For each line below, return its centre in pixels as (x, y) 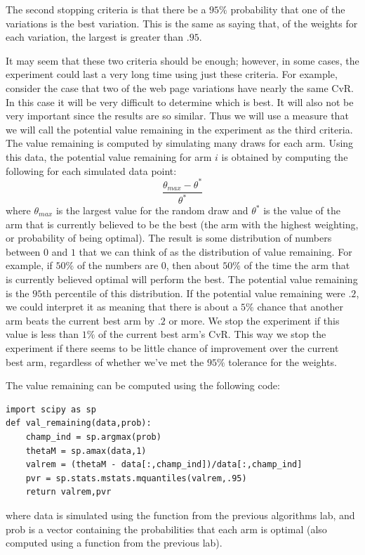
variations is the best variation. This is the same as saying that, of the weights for (182, 23)
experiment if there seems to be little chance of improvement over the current (172, 347)
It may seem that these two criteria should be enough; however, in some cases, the (182, 60)
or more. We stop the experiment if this (254, 320)
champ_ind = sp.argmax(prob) (93, 437)
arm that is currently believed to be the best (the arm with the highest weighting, (182, 224)
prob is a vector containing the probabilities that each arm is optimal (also (166, 529)
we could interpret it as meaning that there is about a (122, 307)
